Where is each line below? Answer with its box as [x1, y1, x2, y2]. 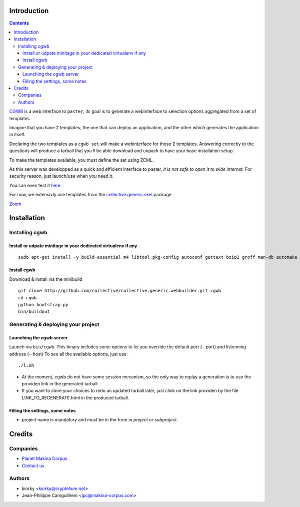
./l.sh [18, 363, 34, 368]
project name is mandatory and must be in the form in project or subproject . [21, 417, 178, 423]
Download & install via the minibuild [9, 276, 82, 282]
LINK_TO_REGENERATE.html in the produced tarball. [21, 394, 129, 400]
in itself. [9, 132, 25, 138]
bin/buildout [18, 309, 50, 315]
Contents [9, 20, 29, 26]
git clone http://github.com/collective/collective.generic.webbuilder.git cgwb [18, 288, 221, 294]
